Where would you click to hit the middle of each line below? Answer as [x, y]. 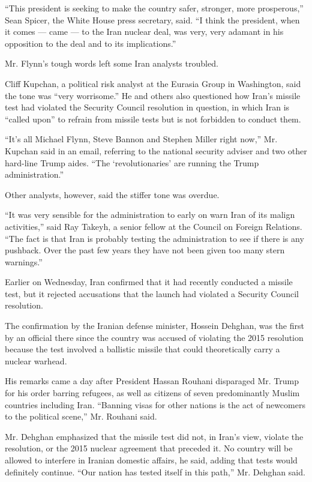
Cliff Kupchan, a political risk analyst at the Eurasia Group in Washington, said [153, 83]
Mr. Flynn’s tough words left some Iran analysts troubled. [112, 63]
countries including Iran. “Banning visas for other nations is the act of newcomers [155, 404]
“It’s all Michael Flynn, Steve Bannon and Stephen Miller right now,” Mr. [141, 139]
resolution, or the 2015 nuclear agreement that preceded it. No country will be [149, 448]
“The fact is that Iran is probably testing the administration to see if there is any [154, 238]
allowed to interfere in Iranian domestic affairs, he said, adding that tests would [151, 460]
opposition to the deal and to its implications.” [91, 43]
